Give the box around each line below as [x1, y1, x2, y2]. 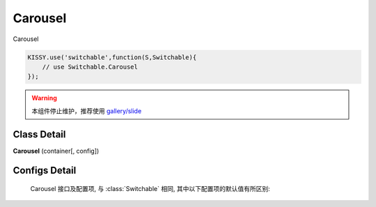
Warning [31, 94, 57, 102]
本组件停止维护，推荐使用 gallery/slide [31, 106, 142, 115]
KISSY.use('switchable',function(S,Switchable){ [27, 53, 197, 61]
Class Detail [13, 129, 66, 140]
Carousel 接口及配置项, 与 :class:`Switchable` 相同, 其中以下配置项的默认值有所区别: [30, 185, 271, 192]
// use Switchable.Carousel [42, 63, 139, 71]
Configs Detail [13, 165, 77, 176]
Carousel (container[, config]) [13, 147, 100, 155]
